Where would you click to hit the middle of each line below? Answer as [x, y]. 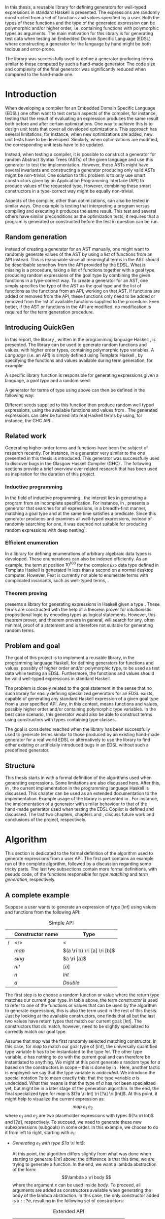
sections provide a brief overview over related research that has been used [81, 469]
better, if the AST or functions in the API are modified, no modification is [78, 307]
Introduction [31, 95]
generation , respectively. [30, 880]
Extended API [69, 1212]
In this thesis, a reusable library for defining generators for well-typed [76, 7]
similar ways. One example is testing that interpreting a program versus [77, 206]
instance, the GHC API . [29, 420]
